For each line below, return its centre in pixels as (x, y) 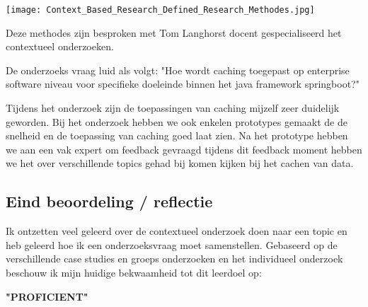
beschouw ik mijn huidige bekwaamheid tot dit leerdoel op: (134, 272)
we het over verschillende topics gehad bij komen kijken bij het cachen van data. (180, 163)
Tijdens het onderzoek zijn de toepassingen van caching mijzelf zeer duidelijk (173, 108)
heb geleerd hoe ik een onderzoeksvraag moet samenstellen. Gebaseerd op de (172, 244)
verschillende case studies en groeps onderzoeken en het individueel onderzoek (174, 259)
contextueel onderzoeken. (60, 46)
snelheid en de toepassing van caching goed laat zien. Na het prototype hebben (177, 135)
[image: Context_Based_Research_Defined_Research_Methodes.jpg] (160, 10)
